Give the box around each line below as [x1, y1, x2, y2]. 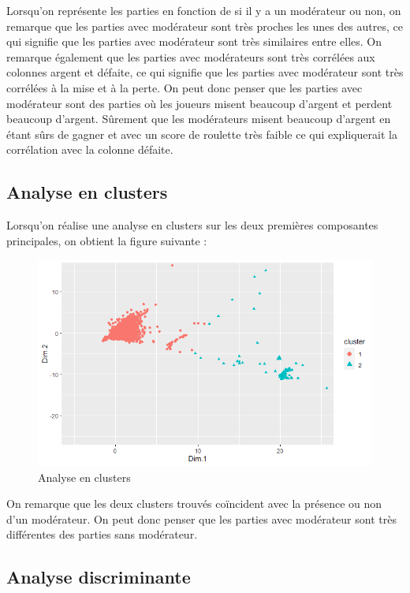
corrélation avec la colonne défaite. [6, 141, 173, 158]
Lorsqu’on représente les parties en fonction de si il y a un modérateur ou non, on [6, 2, 401, 18]
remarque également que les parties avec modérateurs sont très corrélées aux [6, 48, 375, 65]
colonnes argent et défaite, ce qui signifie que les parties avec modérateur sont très [6, 64, 404, 80]
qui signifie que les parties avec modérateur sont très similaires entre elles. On [6, 33, 382, 50]
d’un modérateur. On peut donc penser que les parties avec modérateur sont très [6, 510, 397, 527]
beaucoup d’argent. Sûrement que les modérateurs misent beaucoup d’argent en [6, 110, 391, 127]
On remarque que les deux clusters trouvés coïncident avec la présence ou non [6, 495, 382, 512]
